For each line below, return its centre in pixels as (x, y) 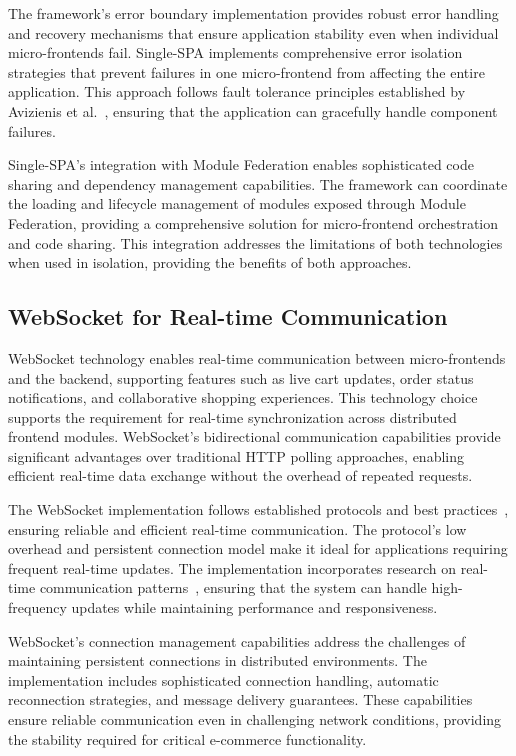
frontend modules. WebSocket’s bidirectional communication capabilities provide (254, 436)
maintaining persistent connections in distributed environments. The (217, 660)
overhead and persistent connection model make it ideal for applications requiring (258, 548)
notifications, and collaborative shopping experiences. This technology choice (243, 397)
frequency (37, 607)
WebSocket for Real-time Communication (228, 316)
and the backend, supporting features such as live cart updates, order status (241, 377)
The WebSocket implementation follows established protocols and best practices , (258, 509)
